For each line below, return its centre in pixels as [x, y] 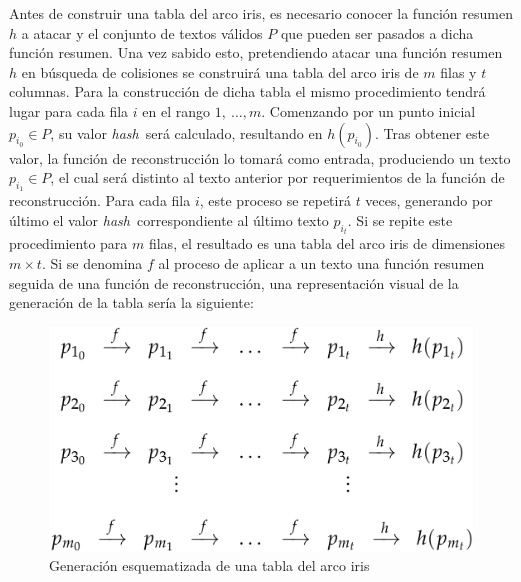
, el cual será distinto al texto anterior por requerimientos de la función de [277, 177]
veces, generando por [429, 200]
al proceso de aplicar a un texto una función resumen [321, 262]
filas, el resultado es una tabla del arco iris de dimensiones [326, 243]
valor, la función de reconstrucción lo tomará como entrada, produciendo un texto [260, 157]
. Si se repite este [400, 219]
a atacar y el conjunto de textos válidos [142, 32]
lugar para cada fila [69, 110]
